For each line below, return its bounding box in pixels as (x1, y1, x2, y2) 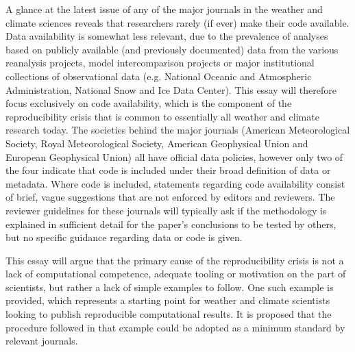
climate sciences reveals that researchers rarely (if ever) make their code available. (5, 15, 350, 29)
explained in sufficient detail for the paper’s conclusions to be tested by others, (5, 216, 336, 231)
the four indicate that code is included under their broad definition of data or (5, 163, 331, 177)
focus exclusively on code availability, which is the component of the (5, 96, 292, 110)
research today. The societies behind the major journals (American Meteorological (5, 123, 350, 137)
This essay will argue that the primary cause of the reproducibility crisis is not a (5, 253, 344, 267)
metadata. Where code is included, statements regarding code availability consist (5, 176, 345, 190)
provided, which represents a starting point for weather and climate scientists (5, 293, 330, 307)
